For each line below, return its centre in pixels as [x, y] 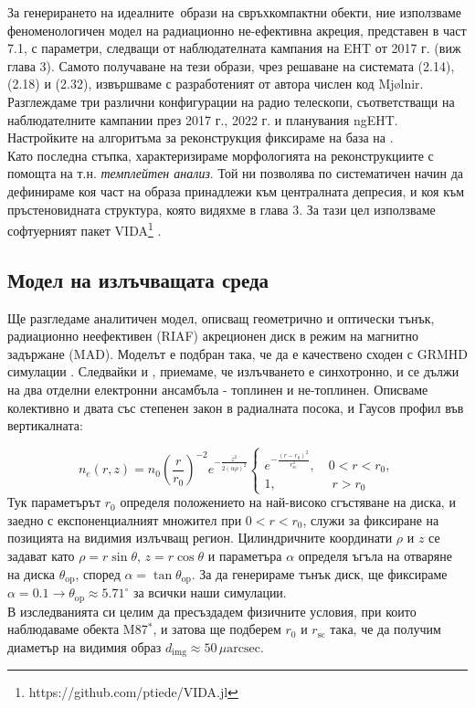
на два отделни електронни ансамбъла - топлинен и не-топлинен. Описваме [218, 389]
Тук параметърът [54, 502]
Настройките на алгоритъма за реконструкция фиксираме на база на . [201, 137]
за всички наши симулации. [210, 592]
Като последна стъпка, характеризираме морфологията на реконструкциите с [221, 155]
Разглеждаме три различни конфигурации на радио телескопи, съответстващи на [231, 101]
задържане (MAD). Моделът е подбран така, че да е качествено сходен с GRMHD [237, 353]
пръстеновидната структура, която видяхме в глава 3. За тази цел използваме [222, 209]
